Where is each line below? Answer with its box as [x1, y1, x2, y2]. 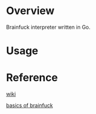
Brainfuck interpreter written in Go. [6, 24, 91, 31]
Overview [6, 4, 55, 18]
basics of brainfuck [6, 102, 53, 109]
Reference [6, 71, 58, 85]
